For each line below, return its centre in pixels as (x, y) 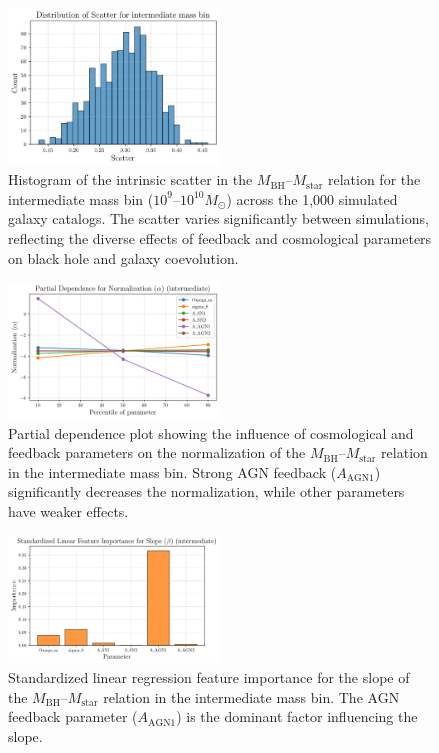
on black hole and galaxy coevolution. (123, 257)
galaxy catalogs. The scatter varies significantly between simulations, (218, 218)
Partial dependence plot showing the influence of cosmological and (211, 432)
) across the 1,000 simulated (312, 198)
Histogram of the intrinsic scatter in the (130, 179)
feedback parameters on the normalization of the (157, 452)
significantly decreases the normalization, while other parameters (206, 491)
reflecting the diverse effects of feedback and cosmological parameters (220, 238)
